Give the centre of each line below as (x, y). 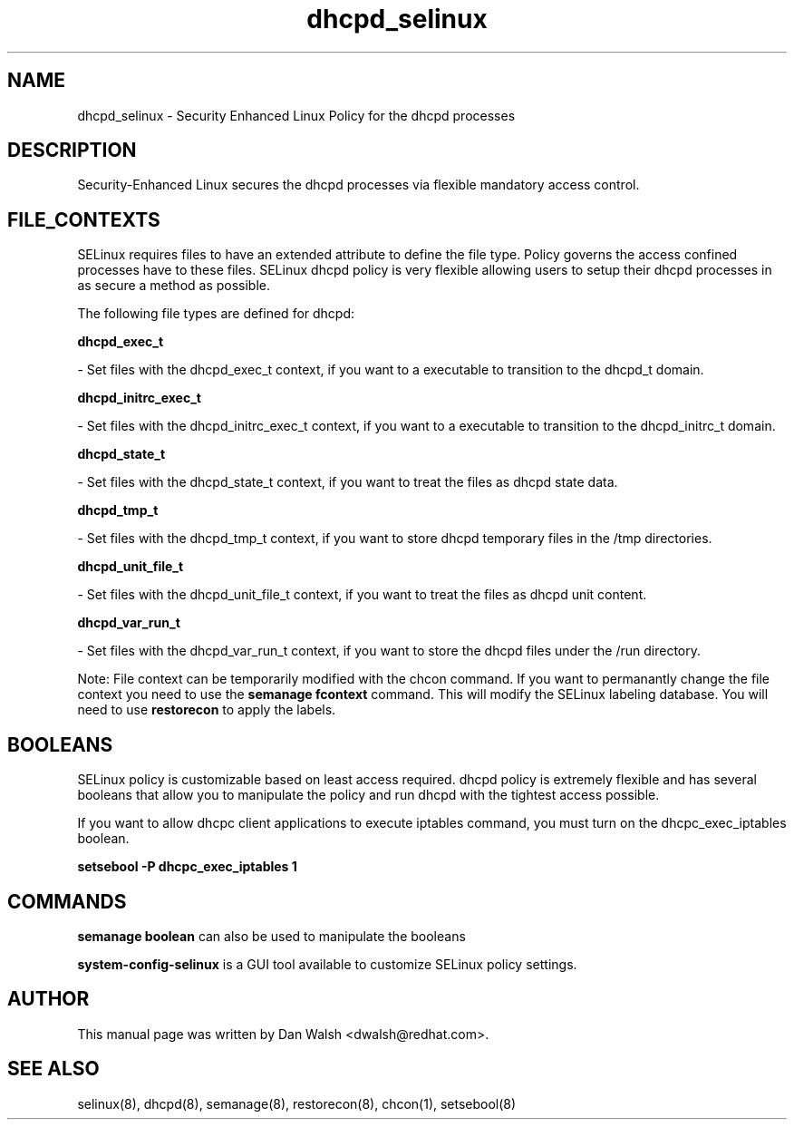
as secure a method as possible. (174, 286)
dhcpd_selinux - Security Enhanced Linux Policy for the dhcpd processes (296, 115)
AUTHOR (48, 999)
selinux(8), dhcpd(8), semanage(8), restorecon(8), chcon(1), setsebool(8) (297, 1103)
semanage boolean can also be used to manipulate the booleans (271, 936)
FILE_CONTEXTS (84, 219)
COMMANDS (67, 901)
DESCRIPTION (72, 151)
